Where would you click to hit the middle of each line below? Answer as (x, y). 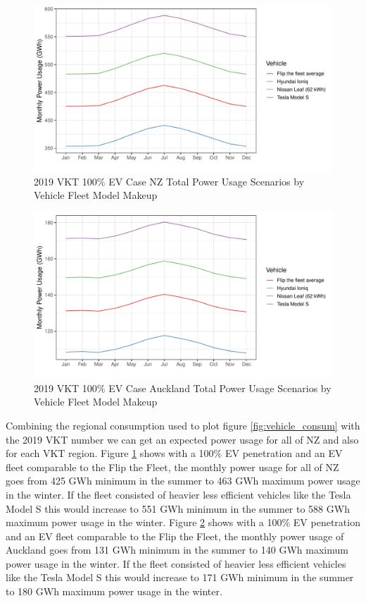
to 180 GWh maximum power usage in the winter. (114, 591)
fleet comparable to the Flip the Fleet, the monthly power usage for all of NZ (172, 467)
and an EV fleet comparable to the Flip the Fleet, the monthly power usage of (175, 536)
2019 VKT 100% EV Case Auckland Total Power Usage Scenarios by (183, 388)
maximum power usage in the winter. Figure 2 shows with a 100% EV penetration (183, 522)
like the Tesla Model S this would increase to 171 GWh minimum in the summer (180, 577)
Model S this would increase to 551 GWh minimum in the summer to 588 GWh (178, 508)
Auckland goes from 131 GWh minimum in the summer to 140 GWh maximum (177, 550)
